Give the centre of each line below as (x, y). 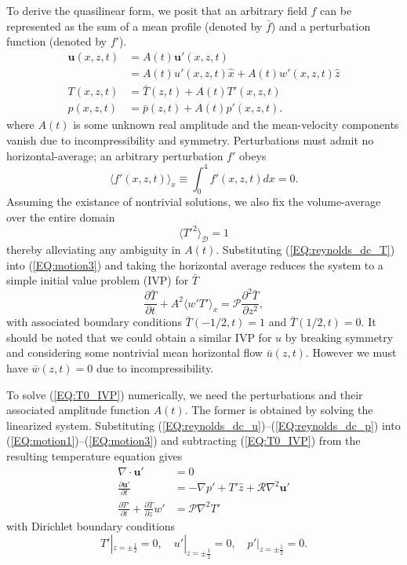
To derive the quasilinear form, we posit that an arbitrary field (157, 10)
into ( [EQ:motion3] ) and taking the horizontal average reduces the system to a (195, 264)
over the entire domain (61, 217)
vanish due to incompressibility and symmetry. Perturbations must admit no (190, 139)
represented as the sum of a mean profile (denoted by (134, 26)
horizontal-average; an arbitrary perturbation (115, 155)
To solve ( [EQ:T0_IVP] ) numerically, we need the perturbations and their (185, 394)
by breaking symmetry (339, 337)
